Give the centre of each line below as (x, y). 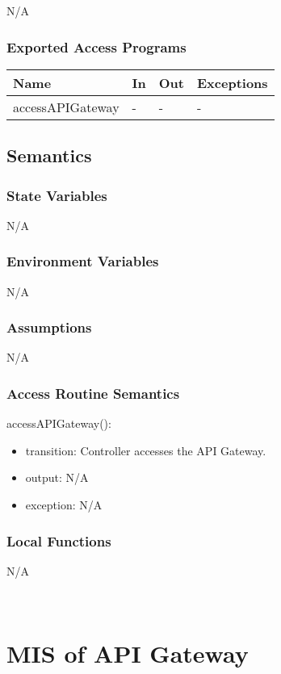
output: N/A (57, 477)
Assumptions (49, 327)
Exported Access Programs (96, 46)
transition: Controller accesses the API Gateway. (146, 450)
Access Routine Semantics (93, 393)
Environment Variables (83, 261)
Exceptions (233, 82)
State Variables (57, 195)
